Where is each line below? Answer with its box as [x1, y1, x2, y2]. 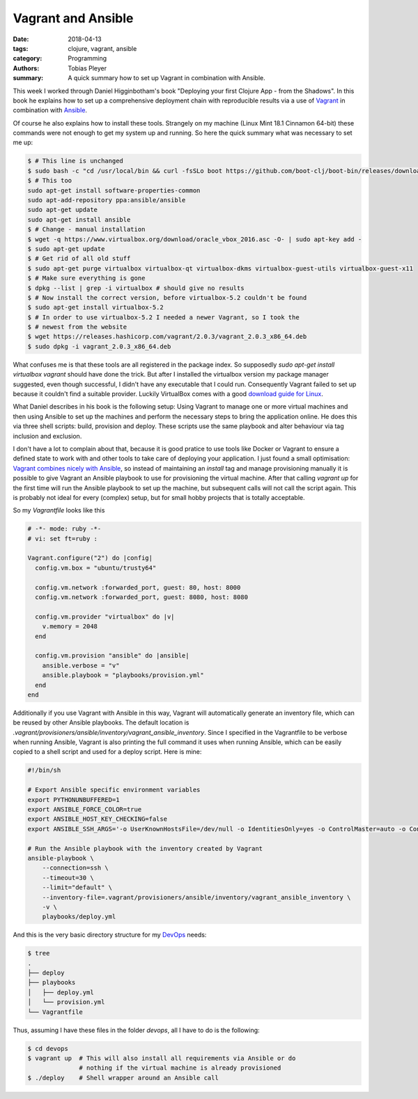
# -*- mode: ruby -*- [27, 525, 102, 533]
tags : [13, 44, 29, 52]
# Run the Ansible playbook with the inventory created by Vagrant [27, 844, 263, 852]
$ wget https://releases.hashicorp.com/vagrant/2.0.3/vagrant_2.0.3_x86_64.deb [27, 333, 307, 341]
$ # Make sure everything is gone [27, 274, 146, 282]
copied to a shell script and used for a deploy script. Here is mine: [13, 748, 202, 756]
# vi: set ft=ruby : [27, 534, 98, 543]
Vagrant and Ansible [13, 10, 134, 26]
